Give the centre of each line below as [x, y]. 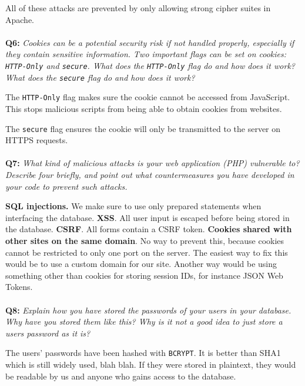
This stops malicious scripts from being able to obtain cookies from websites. [144, 108]
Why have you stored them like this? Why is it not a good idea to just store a [144, 321]
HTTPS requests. [37, 140]
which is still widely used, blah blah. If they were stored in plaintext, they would [151, 364]
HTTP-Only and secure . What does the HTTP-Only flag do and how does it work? [150, 65]
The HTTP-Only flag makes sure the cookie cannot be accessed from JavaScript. [148, 97]
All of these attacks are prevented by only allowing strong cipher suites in [138, 8]
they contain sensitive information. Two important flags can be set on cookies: [146, 54]
